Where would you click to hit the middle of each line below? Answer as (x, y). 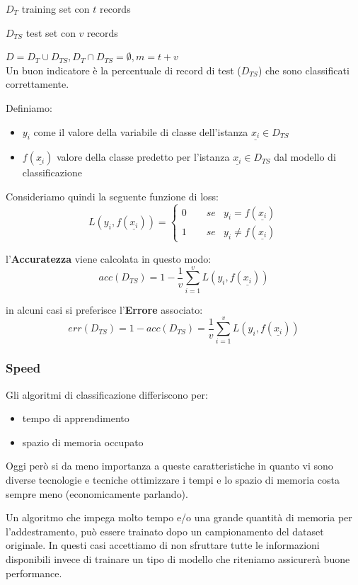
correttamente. (37, 84)
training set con (56, 8)
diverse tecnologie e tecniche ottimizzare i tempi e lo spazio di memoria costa (173, 480)
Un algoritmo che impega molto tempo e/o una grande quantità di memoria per (179, 517)
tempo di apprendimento (76, 418)
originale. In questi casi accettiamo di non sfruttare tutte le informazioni (163, 545)
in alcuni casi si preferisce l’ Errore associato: (104, 309)
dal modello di (305, 157)
